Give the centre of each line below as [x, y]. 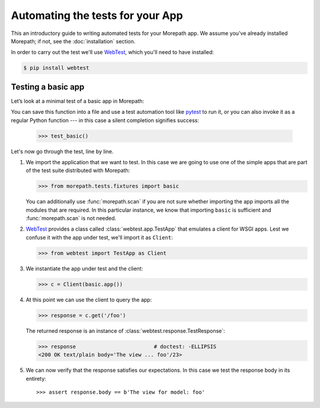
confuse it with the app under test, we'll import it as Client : [99, 237]
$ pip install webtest [56, 68]
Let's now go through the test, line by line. [62, 151]
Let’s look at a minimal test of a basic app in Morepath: [78, 101]
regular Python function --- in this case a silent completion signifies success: [105, 120]
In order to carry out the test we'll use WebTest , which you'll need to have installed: [113, 52]
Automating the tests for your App [97, 15]
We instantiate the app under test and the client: [84, 268]
